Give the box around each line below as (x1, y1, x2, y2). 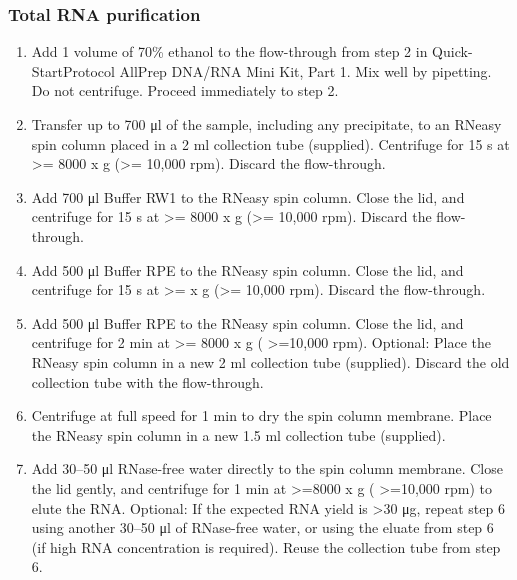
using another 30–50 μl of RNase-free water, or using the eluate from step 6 (31, 517, 494, 538)
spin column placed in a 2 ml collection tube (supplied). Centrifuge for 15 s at (31, 133, 510, 154)
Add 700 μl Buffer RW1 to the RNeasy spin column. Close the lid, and (31, 186, 465, 207)
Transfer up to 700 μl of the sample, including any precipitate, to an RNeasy (31, 114, 502, 134)
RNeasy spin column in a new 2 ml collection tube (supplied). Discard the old (31, 351, 510, 372)
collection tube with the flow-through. (31, 371, 264, 392)
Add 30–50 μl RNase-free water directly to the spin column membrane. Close (31, 458, 503, 479)
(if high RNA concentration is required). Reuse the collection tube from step (31, 536, 501, 557)
